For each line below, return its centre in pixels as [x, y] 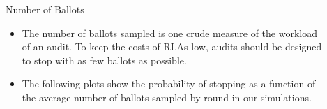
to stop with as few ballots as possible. [104, 60]
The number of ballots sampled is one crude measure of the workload [169, 32]
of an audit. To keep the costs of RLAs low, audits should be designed [172, 46]
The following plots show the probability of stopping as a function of [169, 83]
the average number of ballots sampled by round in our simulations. [167, 97]
